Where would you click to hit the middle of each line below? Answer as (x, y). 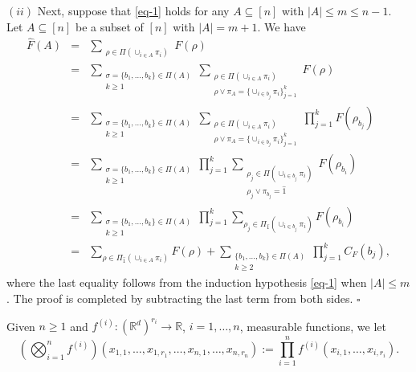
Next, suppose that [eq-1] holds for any (133, 10)
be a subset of (109, 26)
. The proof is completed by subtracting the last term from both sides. (180, 298)
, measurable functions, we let (313, 326)
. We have (281, 26)
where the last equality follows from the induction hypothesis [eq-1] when (187, 282)
